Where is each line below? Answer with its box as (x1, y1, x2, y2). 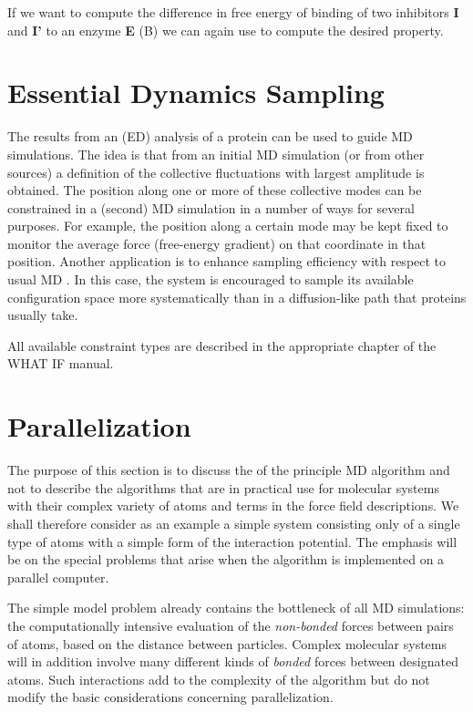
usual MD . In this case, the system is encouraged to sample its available (7, 270, 414, 289)
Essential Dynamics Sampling (7, 74, 385, 111)
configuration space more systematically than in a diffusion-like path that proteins (7, 287, 467, 306)
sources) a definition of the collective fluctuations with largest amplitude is (7, 162, 425, 181)
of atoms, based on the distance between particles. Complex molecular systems (7, 634, 447, 653)
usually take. (7, 305, 78, 325)
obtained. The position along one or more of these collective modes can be (7, 181, 422, 200)
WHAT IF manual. (7, 354, 114, 373)
